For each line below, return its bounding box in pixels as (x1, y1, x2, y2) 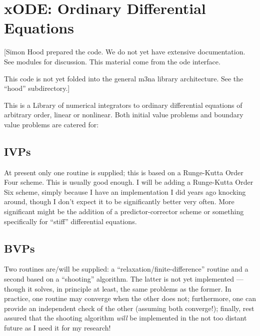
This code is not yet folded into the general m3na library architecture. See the (4, 73, 243, 83)
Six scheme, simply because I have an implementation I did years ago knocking (4, 186, 246, 197)
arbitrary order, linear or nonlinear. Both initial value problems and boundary (4, 109, 243, 120)
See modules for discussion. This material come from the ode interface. (4, 56, 220, 66)
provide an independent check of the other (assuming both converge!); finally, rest (4, 303, 254, 313)
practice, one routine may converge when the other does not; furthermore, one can (4, 293, 256, 304)
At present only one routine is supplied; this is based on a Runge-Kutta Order (4, 167, 243, 177)
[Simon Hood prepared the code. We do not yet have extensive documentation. (4, 46, 245, 57)
